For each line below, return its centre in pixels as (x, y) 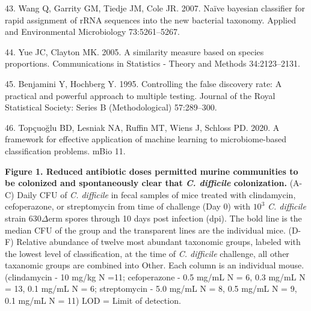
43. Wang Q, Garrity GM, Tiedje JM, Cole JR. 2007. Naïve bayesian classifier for (155, 8)
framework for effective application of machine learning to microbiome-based (146, 139)
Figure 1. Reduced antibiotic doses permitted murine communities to (152, 171)
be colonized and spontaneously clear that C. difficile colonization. (146, 183)
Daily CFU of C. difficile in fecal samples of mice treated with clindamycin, (156, 194)
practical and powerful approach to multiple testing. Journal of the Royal (140, 95)
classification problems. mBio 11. (65, 150)
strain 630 (23, 218)
